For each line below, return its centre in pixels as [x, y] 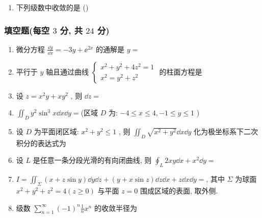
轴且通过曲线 [68, 71]
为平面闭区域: [56, 131]
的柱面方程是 [181, 71]
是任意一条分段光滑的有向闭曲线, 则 [92, 160]
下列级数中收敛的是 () [52, 7]
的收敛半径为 [115, 208]
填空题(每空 [27, 30]
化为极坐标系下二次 [226, 131]
